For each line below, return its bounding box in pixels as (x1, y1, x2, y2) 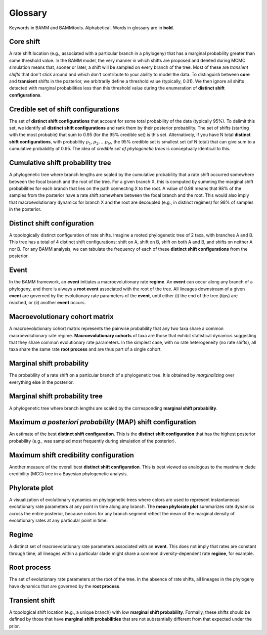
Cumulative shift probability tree (9, 159, 111, 167)
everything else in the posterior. (9, 379, 74, 385)
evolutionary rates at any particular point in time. (9, 517, 108, 524)
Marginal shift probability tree (9, 392, 103, 401)
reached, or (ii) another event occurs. (9, 300, 86, 306)
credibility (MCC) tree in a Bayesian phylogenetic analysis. (9, 471, 128, 477)
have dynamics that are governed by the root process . (9, 583, 121, 589)
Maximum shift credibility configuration (9, 451, 134, 459)
